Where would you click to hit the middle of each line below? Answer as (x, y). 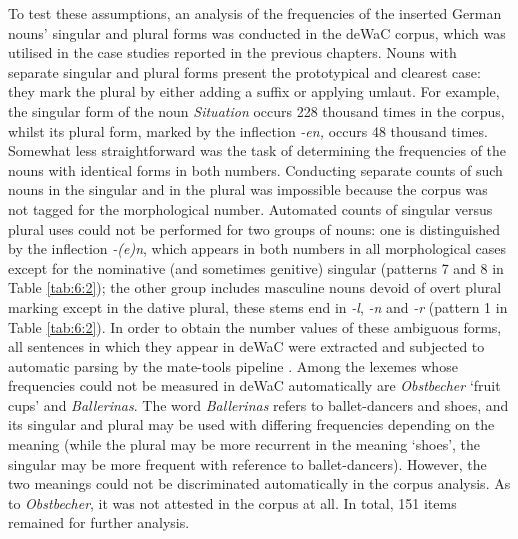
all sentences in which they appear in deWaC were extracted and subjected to (246, 346)
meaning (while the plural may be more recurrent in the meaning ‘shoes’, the (244, 444)
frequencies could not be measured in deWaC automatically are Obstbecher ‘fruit (254, 385)
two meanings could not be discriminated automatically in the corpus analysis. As (259, 483)
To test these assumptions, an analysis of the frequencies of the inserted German (255, 13)
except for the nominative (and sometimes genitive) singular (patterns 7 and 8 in (256, 267)
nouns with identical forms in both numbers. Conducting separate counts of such (255, 169)
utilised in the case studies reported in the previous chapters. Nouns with (232, 52)
